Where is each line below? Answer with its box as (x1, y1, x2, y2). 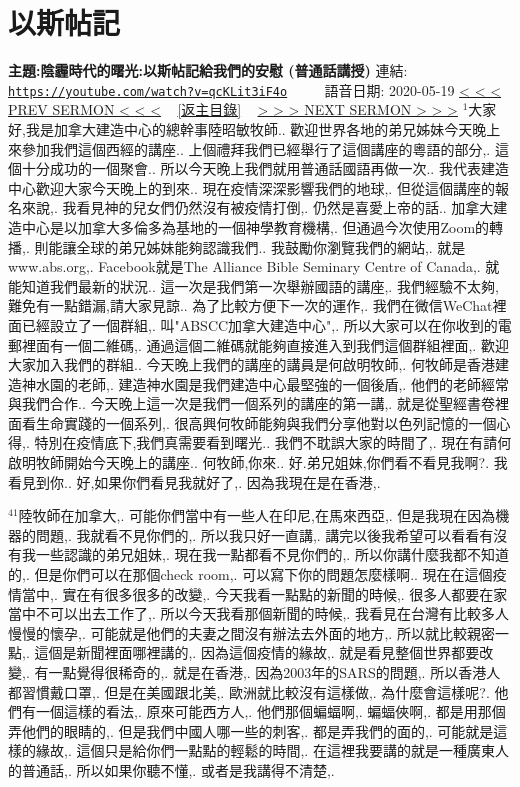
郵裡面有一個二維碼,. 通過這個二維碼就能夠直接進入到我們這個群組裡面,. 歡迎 (8, 334, 509, 355)
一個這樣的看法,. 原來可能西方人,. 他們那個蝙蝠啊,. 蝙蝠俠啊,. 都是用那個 (35, 701, 506, 722)
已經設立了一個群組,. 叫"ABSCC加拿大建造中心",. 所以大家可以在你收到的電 (21, 314, 512, 335)
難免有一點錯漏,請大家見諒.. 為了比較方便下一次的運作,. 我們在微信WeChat (8, 295, 493, 316)
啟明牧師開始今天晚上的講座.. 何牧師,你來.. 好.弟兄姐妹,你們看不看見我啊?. (8, 452, 490, 473)
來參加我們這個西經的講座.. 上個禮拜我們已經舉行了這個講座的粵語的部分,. (8, 138, 491, 159)
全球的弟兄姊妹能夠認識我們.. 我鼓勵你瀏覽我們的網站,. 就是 (76, 236, 466, 257)
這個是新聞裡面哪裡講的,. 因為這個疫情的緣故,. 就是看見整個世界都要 (34, 642, 480, 663)
